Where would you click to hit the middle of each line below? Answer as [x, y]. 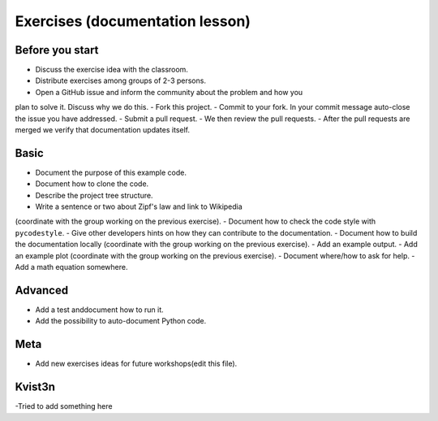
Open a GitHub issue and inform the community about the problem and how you [169, 92]
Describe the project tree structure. [94, 195]
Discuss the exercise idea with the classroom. [112, 70]
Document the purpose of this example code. [111, 172]
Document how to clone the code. [92, 184]
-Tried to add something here [64, 406]
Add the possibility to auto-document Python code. [121, 321]
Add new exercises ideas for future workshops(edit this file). [136, 364]
